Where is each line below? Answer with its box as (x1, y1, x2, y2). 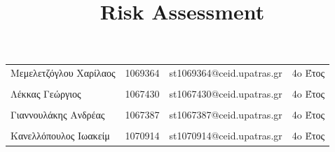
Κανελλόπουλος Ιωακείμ (11, 128, 110, 143)
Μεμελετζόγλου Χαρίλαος (11, 66, 116, 80)
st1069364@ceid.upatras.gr (169, 66, 282, 80)
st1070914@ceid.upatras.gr (169, 128, 282, 143)
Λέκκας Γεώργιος (11, 86, 81, 101)
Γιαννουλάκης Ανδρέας (11, 107, 105, 122)
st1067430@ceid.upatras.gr (169, 86, 282, 101)
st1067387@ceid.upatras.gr (169, 107, 282, 122)
